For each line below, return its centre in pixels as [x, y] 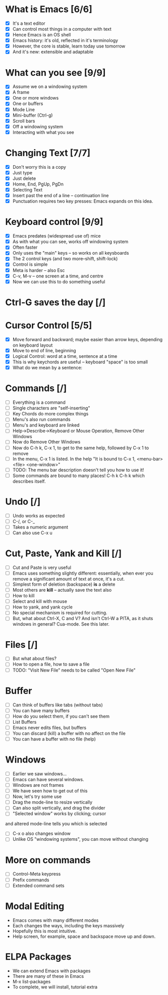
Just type [22, 172]
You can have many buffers [41, 710]
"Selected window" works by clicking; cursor [59, 814]
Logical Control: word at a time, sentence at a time [65, 356]
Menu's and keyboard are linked [46, 425]
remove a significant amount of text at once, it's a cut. [69, 579]
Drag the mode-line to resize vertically [52, 802]
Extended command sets [38, 885]
